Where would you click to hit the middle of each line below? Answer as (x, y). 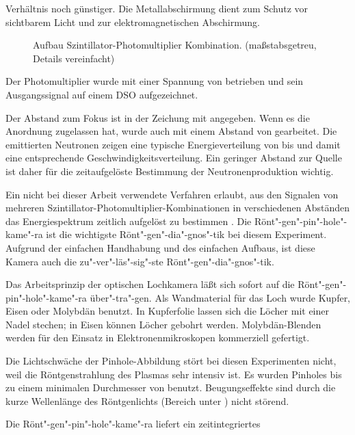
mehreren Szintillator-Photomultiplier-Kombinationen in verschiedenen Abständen (178, 208)
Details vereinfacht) (74, 58)
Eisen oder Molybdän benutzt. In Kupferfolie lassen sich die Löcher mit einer (167, 311)
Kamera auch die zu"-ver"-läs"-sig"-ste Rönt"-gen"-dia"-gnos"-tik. (140, 261)
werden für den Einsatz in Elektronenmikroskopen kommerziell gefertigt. (158, 338)
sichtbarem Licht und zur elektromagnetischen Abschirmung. (133, 22)
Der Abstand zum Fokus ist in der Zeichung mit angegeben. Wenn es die (158, 117)
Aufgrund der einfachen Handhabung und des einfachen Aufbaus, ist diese (160, 247)
